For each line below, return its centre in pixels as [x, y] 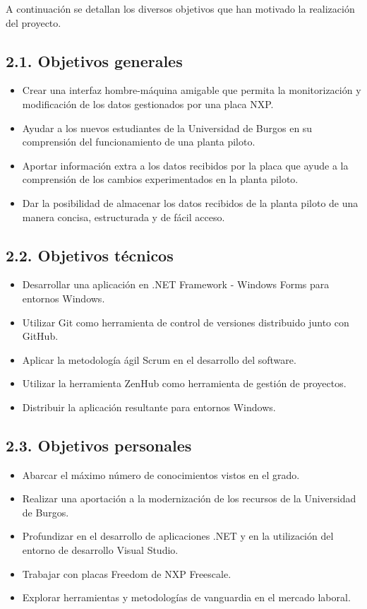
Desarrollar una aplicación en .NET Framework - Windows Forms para [176, 284]
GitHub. [40, 336]
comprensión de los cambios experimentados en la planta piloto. [160, 179]
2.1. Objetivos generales [94, 60]
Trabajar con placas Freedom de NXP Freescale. [127, 573]
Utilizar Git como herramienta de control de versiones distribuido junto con [186, 322]
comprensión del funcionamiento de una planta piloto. [139, 142]
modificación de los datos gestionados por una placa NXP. [148, 104]
